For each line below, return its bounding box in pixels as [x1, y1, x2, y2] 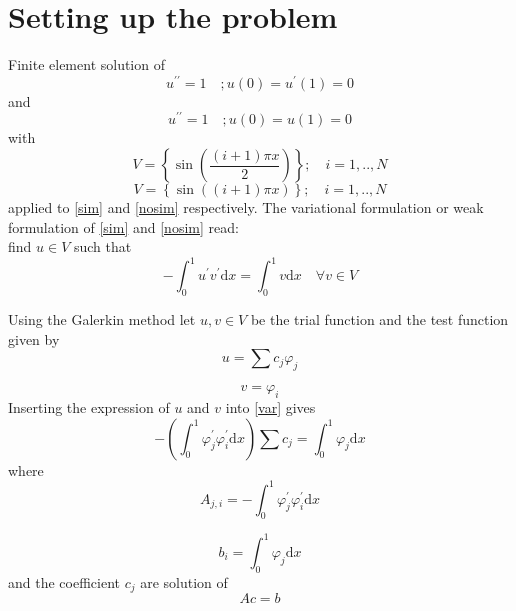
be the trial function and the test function [250, 309, 509, 330]
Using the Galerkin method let [8, 309, 196, 330]
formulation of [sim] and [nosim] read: [8, 216, 239, 237]
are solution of [140, 571, 228, 592]
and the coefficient [8, 571, 120, 592]
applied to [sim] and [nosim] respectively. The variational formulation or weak [8, 197, 484, 218]
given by [8, 328, 60, 349]
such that [73, 236, 132, 257]
